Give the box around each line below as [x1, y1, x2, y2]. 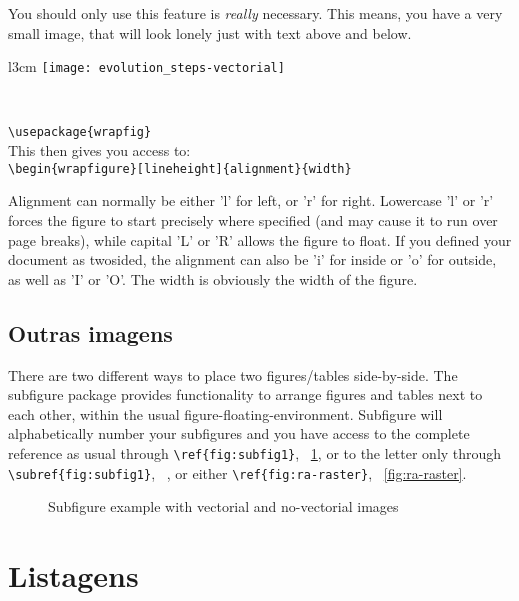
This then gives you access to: [8, 140, 191, 161]
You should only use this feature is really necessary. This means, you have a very [8, 3, 503, 23]
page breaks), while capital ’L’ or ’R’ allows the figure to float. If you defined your [8, 229, 512, 250]
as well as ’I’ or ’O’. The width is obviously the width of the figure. [8, 268, 418, 289]
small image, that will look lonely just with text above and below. [8, 22, 412, 43]
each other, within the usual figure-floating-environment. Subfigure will [8, 403, 443, 424]
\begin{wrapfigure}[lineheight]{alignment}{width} [8, 161, 352, 176]
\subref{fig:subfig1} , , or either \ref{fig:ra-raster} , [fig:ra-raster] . [8, 462, 467, 483]
